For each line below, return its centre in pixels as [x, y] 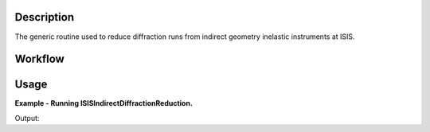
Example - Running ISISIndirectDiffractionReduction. [104, 103]
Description [45, 17]
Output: [27, 118]
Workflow [40, 59]
